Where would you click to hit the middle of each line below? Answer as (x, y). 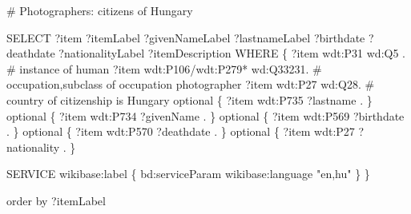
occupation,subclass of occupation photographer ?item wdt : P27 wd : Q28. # (191, 84)
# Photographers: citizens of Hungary (100, 10)
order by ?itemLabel (56, 200)
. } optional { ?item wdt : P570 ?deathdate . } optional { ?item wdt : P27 (181, 131)
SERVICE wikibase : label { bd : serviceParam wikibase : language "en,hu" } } (188, 174)
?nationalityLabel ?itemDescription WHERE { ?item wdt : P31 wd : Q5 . (232, 53)
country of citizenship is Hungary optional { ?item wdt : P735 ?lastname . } (189, 99)
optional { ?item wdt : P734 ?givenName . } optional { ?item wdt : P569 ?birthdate (205, 115)
